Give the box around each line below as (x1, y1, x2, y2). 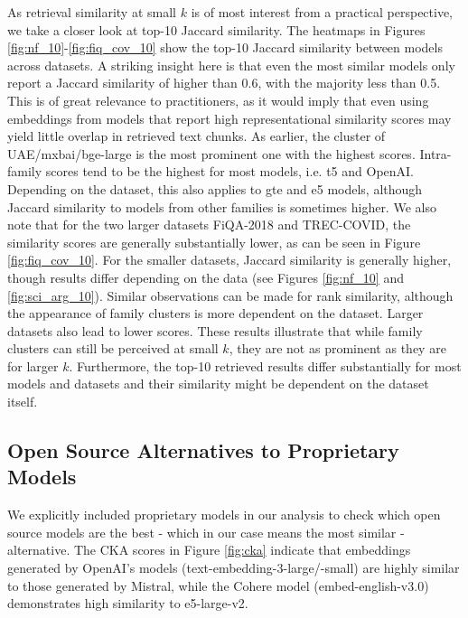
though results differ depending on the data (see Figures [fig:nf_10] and (7, 267, 404, 286)
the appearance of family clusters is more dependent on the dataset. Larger (7, 304, 424, 323)
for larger (7, 356, 59, 375)
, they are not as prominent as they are (229, 339, 446, 358)
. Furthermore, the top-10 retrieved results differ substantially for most (69, 356, 462, 375)
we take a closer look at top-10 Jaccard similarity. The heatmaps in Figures (7, 20, 426, 39)
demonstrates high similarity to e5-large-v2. (7, 594, 248, 613)
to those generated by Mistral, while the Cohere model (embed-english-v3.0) (7, 576, 429, 595)
